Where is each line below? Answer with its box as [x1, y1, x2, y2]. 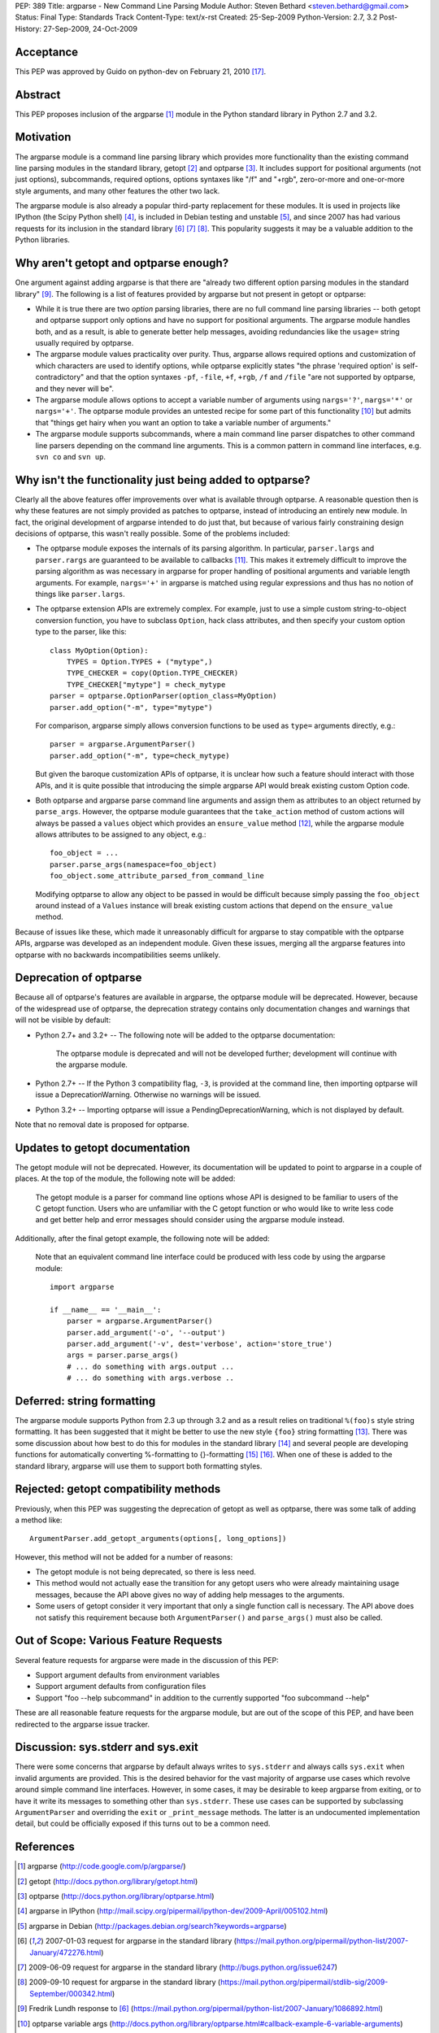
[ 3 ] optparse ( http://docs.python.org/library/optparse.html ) [17, 1892, 215, 1901]
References [15, 1840, 75, 1854]
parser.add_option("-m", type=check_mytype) [50, 751, 231, 760]
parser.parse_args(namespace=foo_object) [50, 860, 217, 869]
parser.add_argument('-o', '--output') [66, 1328, 226, 1337]
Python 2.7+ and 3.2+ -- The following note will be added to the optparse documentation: [35, 1030, 336, 1040]
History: [15, 24, 42, 33]
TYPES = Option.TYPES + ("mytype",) [66, 657, 213, 666]
